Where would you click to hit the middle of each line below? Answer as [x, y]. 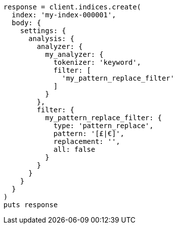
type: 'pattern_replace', [104, 126]
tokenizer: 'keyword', [97, 62]
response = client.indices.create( [72, 7]
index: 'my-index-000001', [64, 15]
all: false [74, 149]
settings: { [43, 31]
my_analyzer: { [74, 54]
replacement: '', [87, 141]
